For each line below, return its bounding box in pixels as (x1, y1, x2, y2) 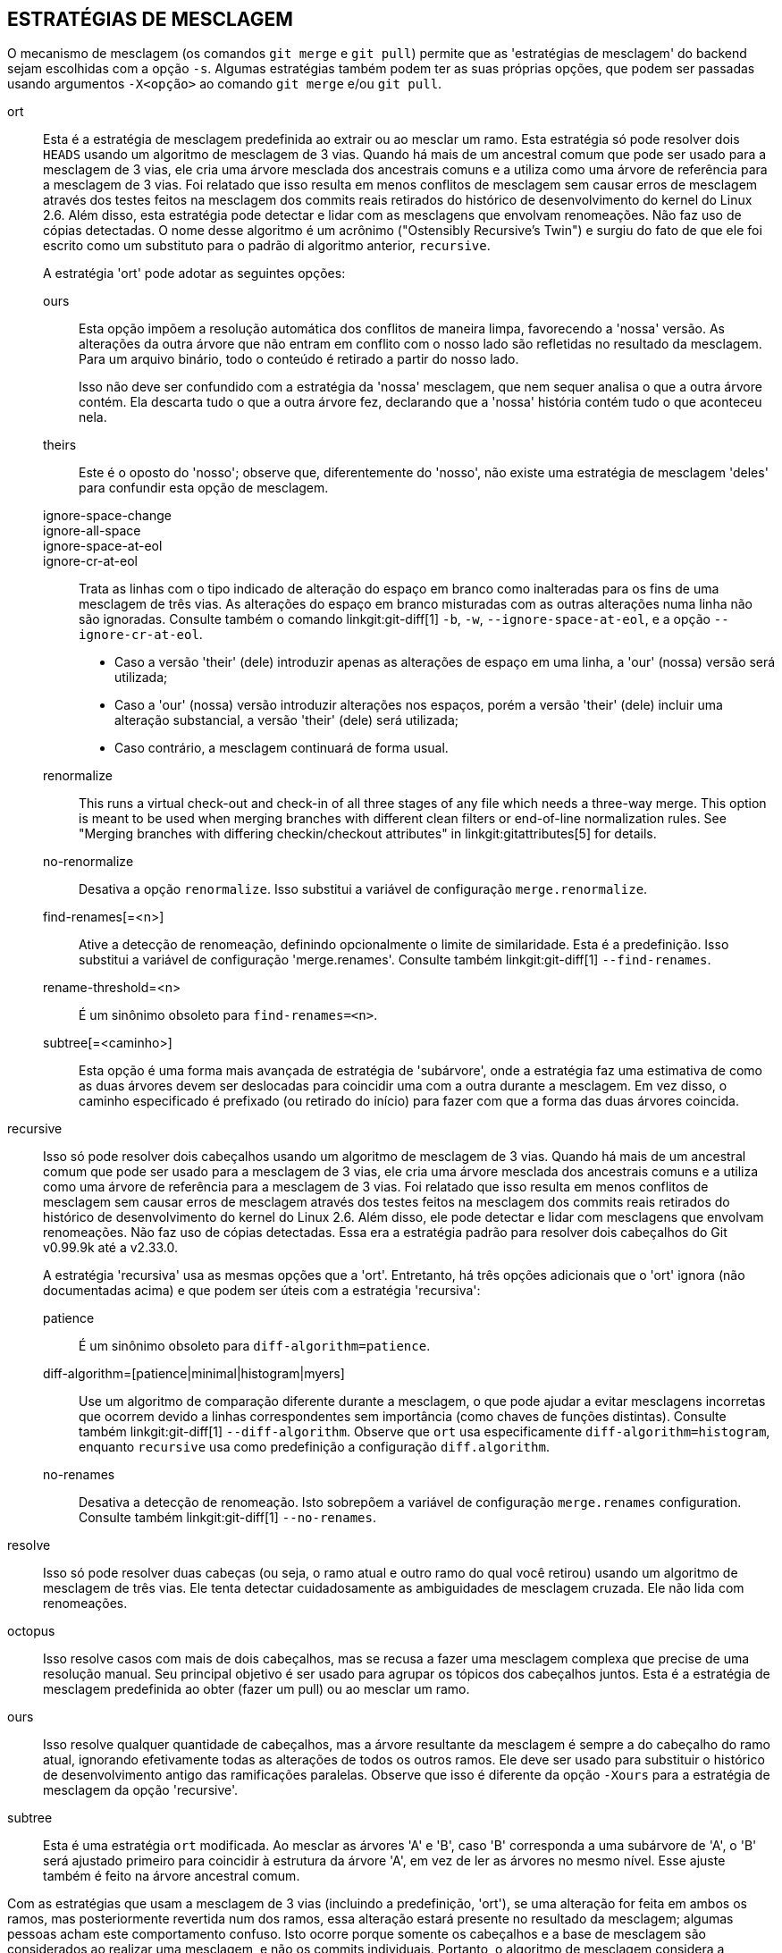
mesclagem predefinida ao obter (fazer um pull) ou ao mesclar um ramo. (43, 1681, 470, 1697)
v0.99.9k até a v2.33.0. (43, 1240, 178, 1256)
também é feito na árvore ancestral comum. (43, 1868, 300, 1884)
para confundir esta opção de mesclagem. (79, 480, 329, 496)
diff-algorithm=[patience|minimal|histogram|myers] (43, 1366, 345, 1382)
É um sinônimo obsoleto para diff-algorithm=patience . (79, 1338, 431, 1354)
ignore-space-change (43, 508, 172, 524)
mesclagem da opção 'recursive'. (43, 1782, 239, 1798)
